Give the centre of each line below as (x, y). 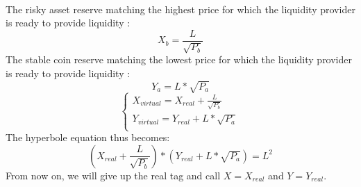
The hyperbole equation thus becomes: (88, 137)
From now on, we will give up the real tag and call (113, 175)
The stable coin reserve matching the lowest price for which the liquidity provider (179, 59)
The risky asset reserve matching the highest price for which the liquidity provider (180, 9)
